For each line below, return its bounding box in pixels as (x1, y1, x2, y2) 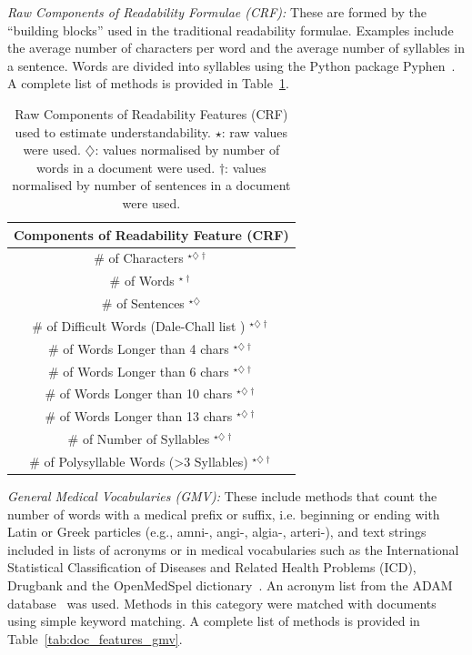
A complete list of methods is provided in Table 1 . (7, 74, 289, 93)
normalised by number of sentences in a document (12, 176, 291, 195)
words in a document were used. (36, 157, 216, 176)
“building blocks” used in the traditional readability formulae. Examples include (7, 20, 454, 39)
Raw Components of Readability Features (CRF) (15, 104, 288, 123)
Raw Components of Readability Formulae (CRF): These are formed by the (7, 3, 427, 21)
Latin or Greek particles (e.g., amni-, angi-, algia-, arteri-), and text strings (7, 522, 427, 541)
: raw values (221, 122, 288, 141)
